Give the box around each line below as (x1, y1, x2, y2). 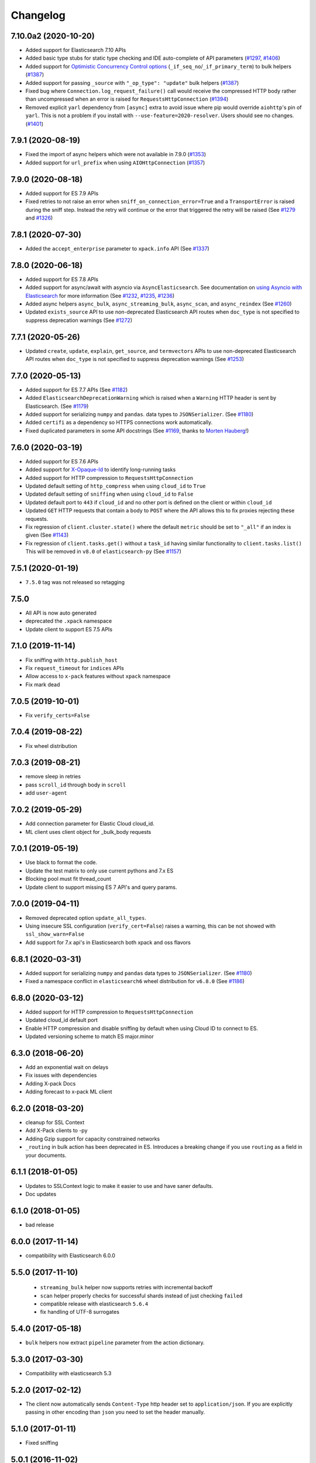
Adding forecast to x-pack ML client (25, 1088, 112, 1095)
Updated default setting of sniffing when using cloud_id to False (25, 490, 194, 497)
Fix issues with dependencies (25, 1072, 97, 1079)
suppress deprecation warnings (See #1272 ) (25, 317, 133, 324)
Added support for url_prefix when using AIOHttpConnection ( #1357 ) (25, 159, 205, 166)
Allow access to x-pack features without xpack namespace (25, 673, 171, 680)
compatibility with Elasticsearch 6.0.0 (25, 1252, 115, 1259)
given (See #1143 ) (25, 531, 69, 538)
